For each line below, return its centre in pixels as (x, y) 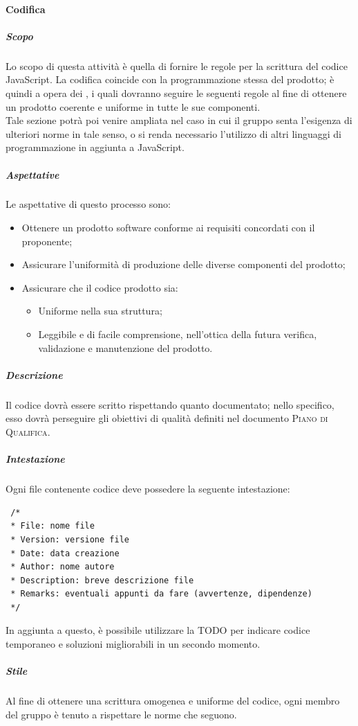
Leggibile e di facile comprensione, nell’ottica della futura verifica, (178, 334)
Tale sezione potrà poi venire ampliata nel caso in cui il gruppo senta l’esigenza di (179, 120)
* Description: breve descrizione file (102, 580)
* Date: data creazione (65, 553)
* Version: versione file (70, 539)
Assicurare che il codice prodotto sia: (100, 287)
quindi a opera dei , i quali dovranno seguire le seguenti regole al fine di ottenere (176, 92)
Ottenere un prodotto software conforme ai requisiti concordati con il (168, 228)
